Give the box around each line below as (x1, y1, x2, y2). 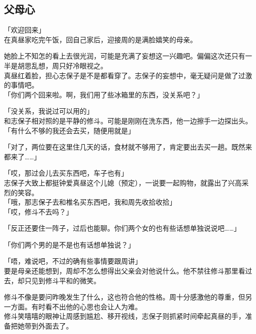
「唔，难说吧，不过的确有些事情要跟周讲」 (4, 256, 142, 266)
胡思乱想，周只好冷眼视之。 (17, 60, 107, 70)
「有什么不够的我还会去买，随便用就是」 (4, 125, 135, 135)
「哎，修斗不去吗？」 (4, 206, 73, 216)
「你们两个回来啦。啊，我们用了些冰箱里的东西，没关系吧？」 (4, 89, 204, 99)
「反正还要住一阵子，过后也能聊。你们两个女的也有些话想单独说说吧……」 (4, 223, 241, 233)
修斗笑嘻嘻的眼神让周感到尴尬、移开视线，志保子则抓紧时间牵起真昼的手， (4, 311, 245, 321)
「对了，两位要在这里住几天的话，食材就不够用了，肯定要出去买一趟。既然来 (4, 142, 252, 152)
